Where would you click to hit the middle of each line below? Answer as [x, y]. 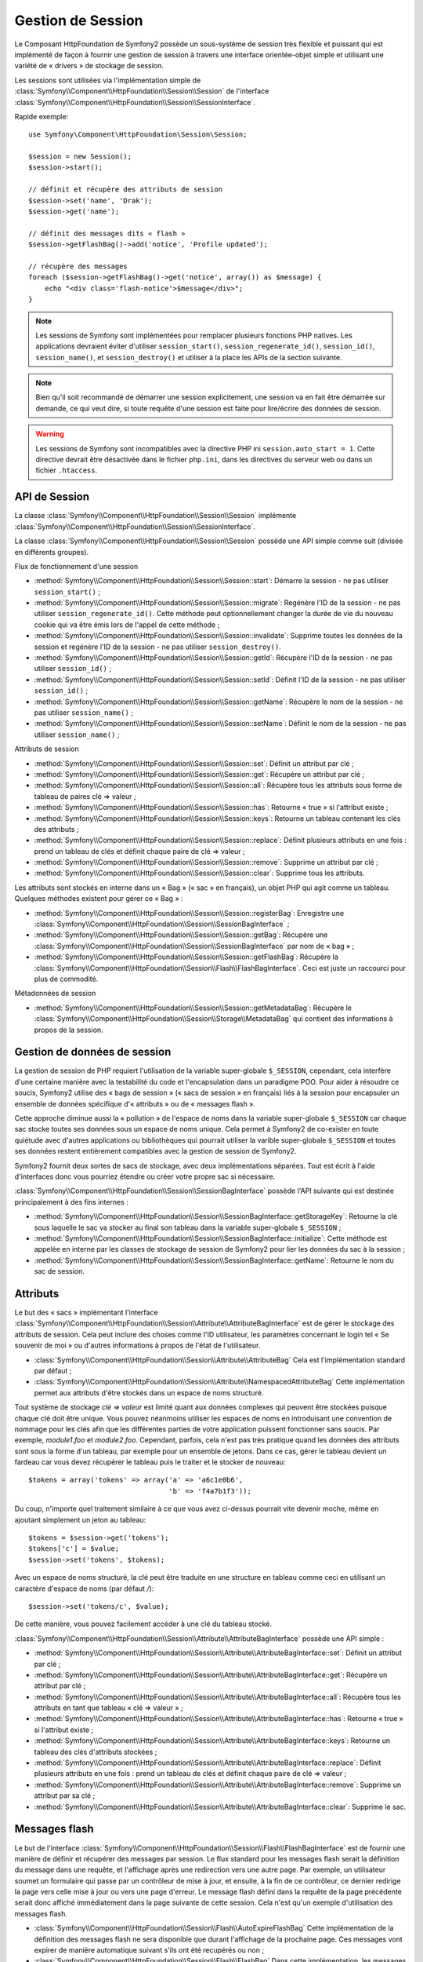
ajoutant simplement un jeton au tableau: [80, 1519]
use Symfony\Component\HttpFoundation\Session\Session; [138, 135]
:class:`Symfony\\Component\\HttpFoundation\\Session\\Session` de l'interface [142, 91]
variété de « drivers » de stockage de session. [89, 66]
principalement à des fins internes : [71, 1202]
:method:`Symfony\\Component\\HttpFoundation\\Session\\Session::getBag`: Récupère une [181, 935]
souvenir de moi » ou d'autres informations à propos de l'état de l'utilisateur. [137, 1345]
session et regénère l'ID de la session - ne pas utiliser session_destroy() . [157, 647]
